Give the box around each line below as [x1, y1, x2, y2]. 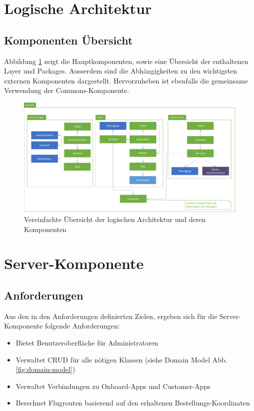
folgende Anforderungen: [45, 320, 120, 331]
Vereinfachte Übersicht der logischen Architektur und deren [24, 214, 206, 224]
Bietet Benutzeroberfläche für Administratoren [15, 337, 159, 347]
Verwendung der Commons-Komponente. [4, 85, 129, 95]
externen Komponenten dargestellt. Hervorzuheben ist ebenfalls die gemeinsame [4, 75, 248, 85]
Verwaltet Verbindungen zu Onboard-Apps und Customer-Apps [15, 380, 211, 391]
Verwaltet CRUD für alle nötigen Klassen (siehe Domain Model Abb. [15, 354, 228, 364]
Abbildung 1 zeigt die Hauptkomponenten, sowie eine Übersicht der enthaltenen [4, 55, 249, 66]
